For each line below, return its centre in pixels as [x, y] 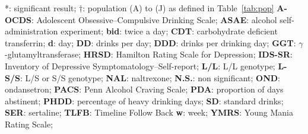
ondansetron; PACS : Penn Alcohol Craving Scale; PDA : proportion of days [144, 89]
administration [31, 31]
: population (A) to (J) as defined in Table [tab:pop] [178, 8]
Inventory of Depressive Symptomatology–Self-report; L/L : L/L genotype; [140, 66]
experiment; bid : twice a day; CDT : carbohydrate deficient [169, 31]
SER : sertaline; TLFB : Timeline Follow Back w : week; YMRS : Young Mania [149, 112]
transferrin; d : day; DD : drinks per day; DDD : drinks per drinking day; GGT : [150, 42]
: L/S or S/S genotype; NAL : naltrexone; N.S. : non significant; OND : [150, 77]
